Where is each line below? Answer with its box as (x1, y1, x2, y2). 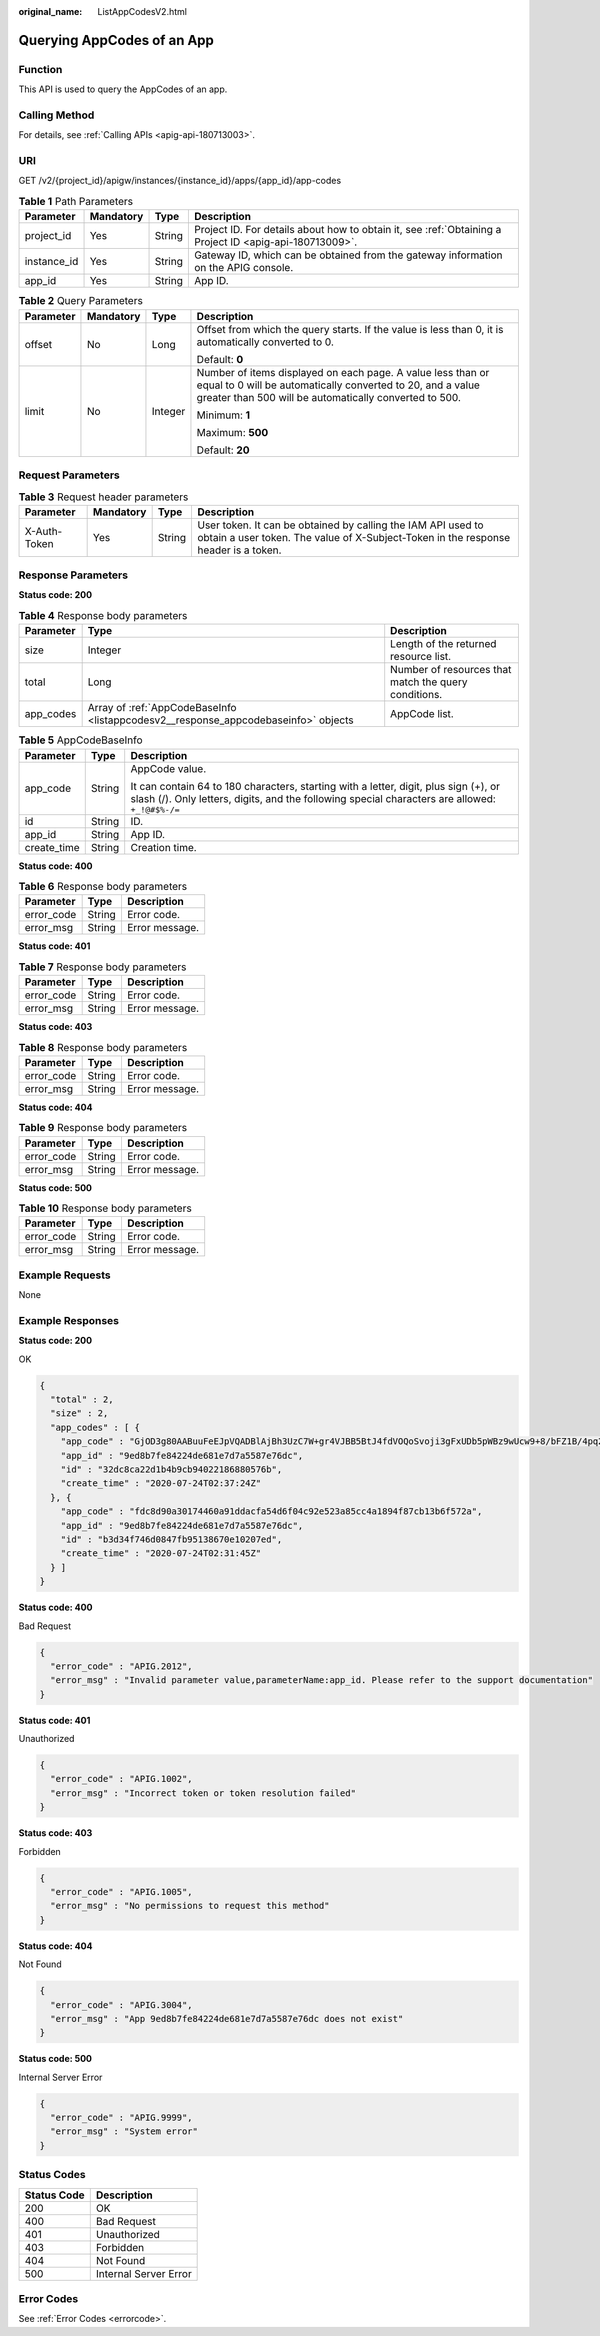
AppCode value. (130, 761, 207, 775)
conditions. (390, 688, 443, 702)
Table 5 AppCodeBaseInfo (18, 733, 144, 747)
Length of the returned (390, 637, 497, 651)
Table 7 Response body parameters (18, 960, 187, 974)
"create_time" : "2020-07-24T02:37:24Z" (60, 1478, 262, 1489)
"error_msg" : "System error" (50, 2126, 199, 2137)
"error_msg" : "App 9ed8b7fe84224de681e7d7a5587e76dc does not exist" (50, 2013, 404, 2024)
